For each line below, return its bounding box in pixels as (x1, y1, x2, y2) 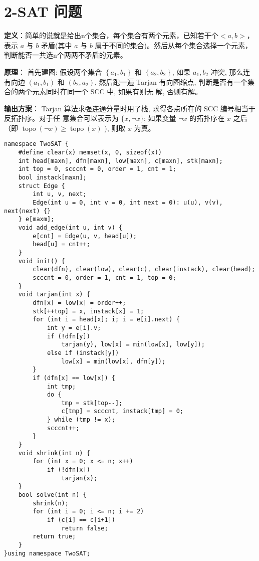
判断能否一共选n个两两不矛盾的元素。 (4, 50, 127, 60)
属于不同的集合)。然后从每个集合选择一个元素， (95, 40, 252, 50)
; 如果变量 (143, 113, 176, 123)
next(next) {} (4, 207, 51, 215)
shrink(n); (33, 499, 69, 507)
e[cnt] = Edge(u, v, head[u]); (33, 232, 137, 240)
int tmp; (47, 383, 76, 390)
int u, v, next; (33, 191, 87, 198)
